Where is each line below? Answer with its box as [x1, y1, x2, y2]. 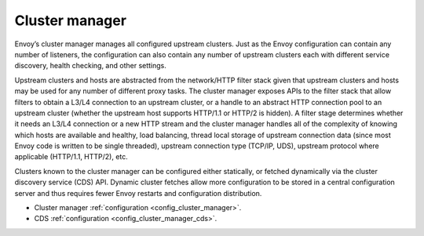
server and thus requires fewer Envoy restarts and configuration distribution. [14, 188, 262, 198]
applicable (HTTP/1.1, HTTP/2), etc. [14, 152, 129, 162]
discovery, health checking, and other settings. [14, 61, 166, 71]
